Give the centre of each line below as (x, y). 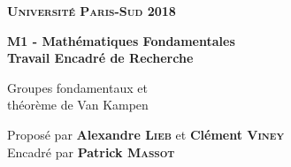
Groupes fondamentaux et (77, 87)
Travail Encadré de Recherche (100, 58)
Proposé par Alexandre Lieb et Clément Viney (146, 134)
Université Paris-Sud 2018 (92, 11)
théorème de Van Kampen (78, 105)
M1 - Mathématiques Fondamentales (121, 40)
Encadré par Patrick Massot (91, 152)
